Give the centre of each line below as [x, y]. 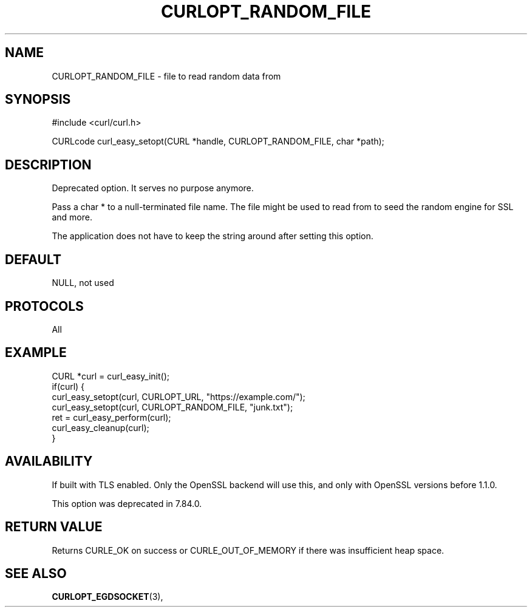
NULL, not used [83, 283]
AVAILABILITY [49, 461]
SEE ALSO [36, 573]
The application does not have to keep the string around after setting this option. [213, 236]
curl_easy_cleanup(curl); [101, 427]
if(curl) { [68, 386]
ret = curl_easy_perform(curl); [111, 417]
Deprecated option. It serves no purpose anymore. [153, 188]
